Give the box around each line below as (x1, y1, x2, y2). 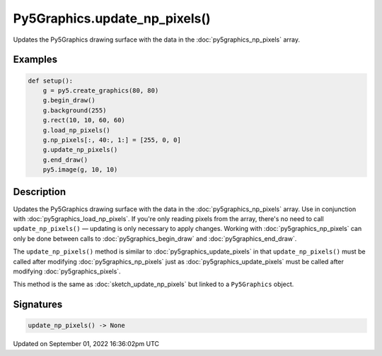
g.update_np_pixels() (42, 146, 118, 154)
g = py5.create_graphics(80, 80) (42, 86, 159, 95)
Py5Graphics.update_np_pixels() (13, 11, 212, 26)
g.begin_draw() (42, 96, 95, 105)
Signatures (13, 299, 63, 311)
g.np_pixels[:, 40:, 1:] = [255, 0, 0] (42, 136, 182, 144)
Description (13, 186, 66, 198)
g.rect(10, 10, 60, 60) (42, 117, 125, 124)
